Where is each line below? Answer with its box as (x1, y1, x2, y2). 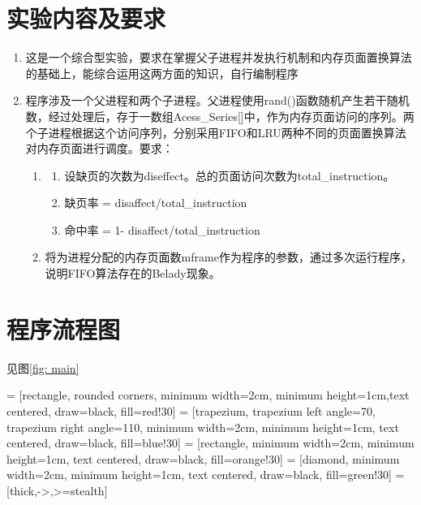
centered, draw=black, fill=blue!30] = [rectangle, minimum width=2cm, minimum (6, 434, 415, 451)
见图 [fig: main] (6, 359, 79, 376)
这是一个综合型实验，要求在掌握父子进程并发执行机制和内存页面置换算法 (25, 49, 412, 66)
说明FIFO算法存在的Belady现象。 (45, 265, 221, 282)
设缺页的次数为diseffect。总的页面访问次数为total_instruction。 (64, 166, 395, 183)
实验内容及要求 (6, 2, 166, 35)
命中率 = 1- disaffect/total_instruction (64, 221, 260, 238)
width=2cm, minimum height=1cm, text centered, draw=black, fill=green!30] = (6, 466, 405, 483)
